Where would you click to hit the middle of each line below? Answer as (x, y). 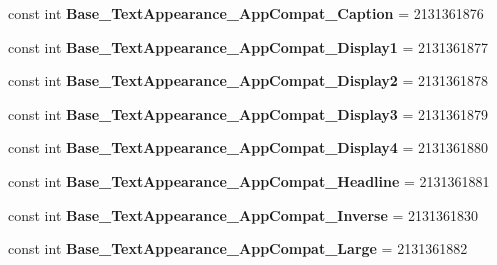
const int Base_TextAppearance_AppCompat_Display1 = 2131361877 (248, 46)
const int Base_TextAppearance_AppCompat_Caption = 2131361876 (246, 13)
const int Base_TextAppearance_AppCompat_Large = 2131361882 (238, 248)
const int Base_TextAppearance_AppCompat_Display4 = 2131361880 (248, 147)
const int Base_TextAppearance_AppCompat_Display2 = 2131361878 (248, 80)
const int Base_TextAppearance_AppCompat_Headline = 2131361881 (249, 180)
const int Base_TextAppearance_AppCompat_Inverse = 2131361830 (243, 214)
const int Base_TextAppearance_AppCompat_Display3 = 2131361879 (248, 113)
